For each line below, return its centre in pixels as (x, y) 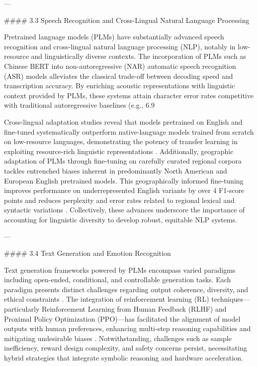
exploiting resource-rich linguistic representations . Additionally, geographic (119, 151)
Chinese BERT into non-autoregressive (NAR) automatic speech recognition (120, 66)
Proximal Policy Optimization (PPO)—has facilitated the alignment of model (122, 318)
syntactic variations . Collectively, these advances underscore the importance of (125, 210)
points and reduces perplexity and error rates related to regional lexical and (119, 200)
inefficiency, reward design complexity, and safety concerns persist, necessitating (126, 348)
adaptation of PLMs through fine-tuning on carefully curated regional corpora (123, 161)
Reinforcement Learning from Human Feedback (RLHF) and (134, 309)
